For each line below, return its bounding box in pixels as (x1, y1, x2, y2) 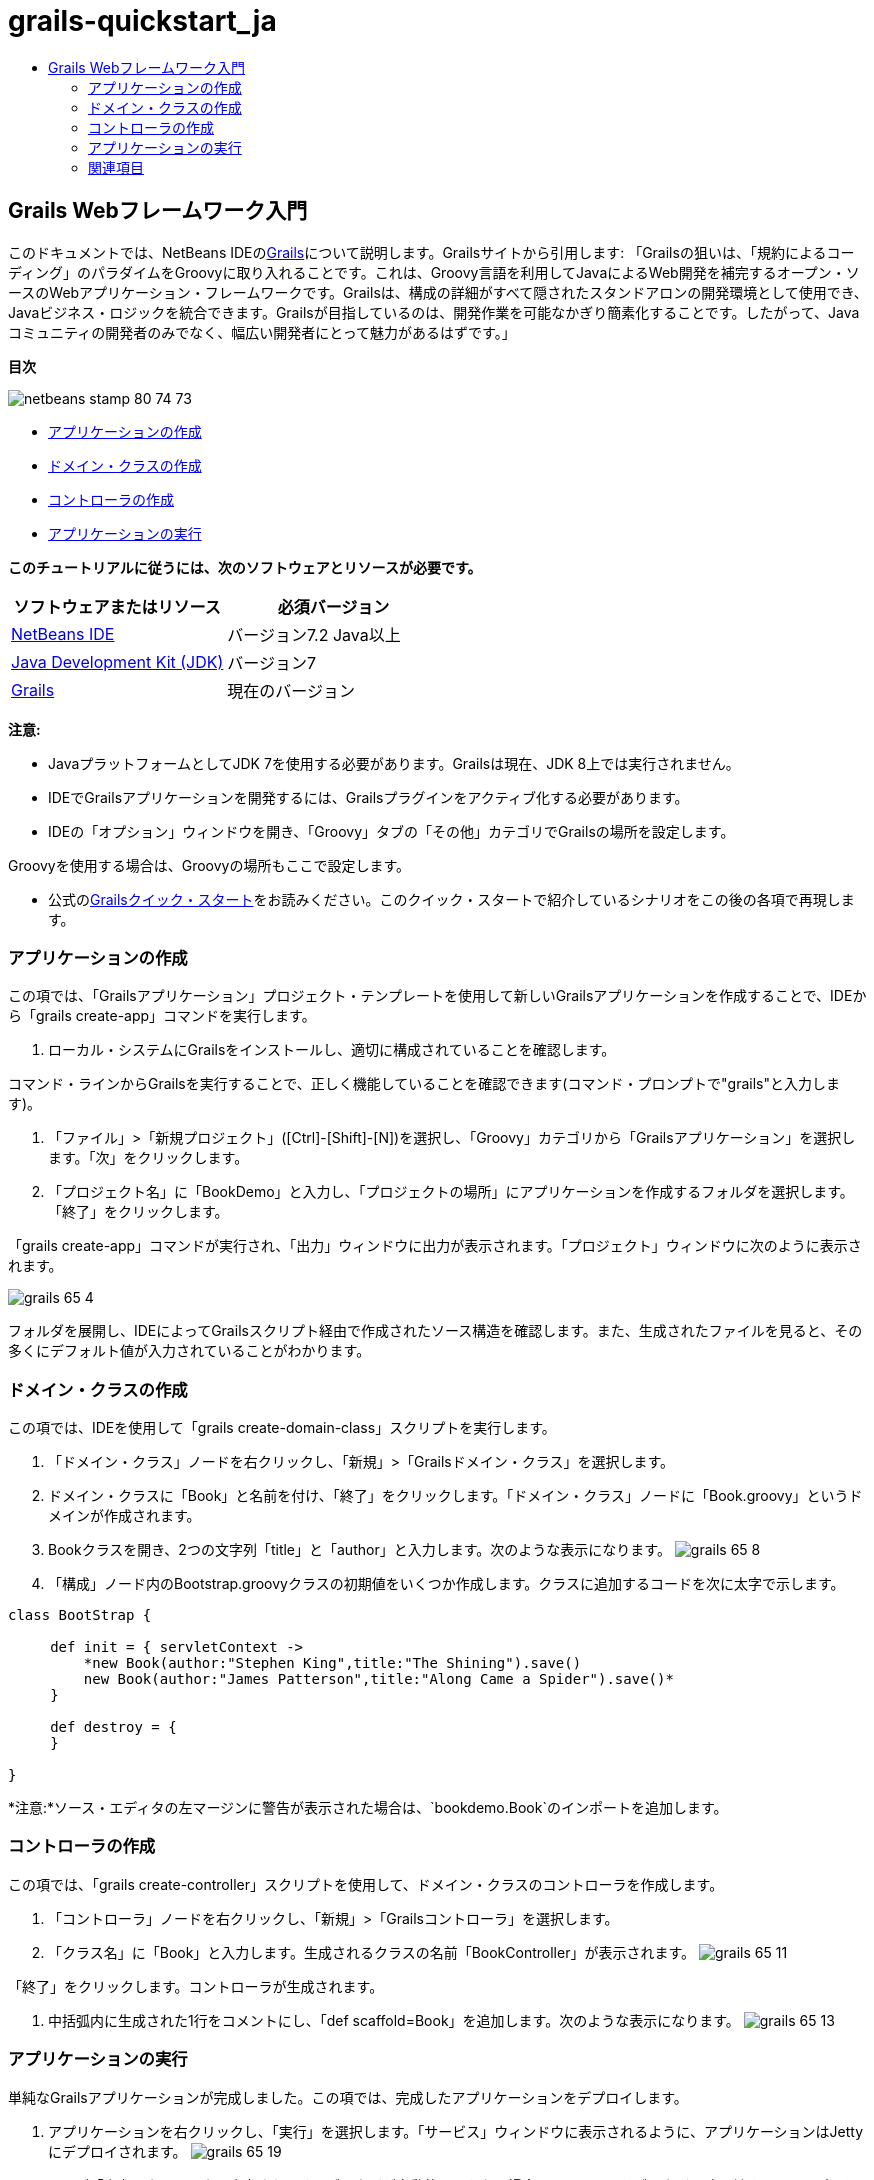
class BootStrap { (8, 1607, 152, 1624)
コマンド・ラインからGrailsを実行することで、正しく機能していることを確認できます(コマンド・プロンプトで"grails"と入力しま (8, 1075, 840, 1093)
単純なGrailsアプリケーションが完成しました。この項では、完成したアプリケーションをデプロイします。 (8, 2088, 688, 2106)
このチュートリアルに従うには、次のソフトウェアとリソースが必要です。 (8, 558, 482, 576)
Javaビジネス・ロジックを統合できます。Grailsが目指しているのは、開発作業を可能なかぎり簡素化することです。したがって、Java (8, 303, 860, 321)
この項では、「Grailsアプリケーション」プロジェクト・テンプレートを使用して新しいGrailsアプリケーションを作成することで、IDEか (8, 987, 867, 1005)
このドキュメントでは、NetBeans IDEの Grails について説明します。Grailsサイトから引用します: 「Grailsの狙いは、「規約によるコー (8, 243, 855, 261)
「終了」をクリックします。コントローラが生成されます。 (8, 1977, 384, 1995)
